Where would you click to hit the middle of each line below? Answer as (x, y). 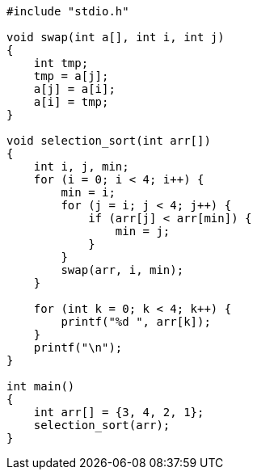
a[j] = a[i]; (74, 89)
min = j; (143, 231)
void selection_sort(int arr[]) (109, 141)
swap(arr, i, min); (122, 270)
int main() (41, 386)
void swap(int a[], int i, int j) (116, 37)
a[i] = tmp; (71, 102)
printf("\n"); (78, 348)
